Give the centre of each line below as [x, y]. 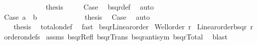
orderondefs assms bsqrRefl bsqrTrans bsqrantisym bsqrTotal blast [116, 36]
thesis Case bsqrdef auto [100, 7]
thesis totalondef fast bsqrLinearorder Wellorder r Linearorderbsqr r [133, 27]
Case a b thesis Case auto [77, 16]
